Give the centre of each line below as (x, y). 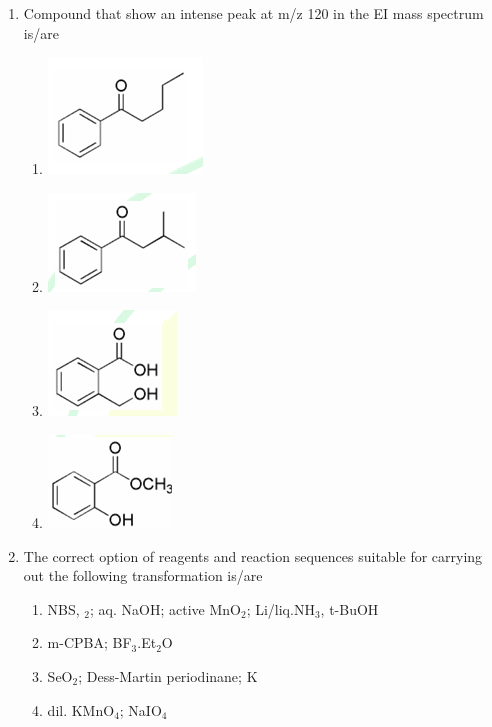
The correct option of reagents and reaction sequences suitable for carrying (253, 555)
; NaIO (140, 709)
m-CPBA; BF (89, 642)
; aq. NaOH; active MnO (165, 608)
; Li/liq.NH (280, 608)
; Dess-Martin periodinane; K (168, 675)
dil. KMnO (81, 709)
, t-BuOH (349, 608)
